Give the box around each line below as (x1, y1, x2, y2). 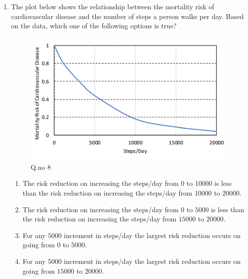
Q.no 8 (30, 161, 51, 172)
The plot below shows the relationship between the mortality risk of (11, 1, 214, 11)
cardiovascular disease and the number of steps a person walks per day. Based (11, 11, 244, 21)
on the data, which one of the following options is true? (11, 20, 177, 31)
